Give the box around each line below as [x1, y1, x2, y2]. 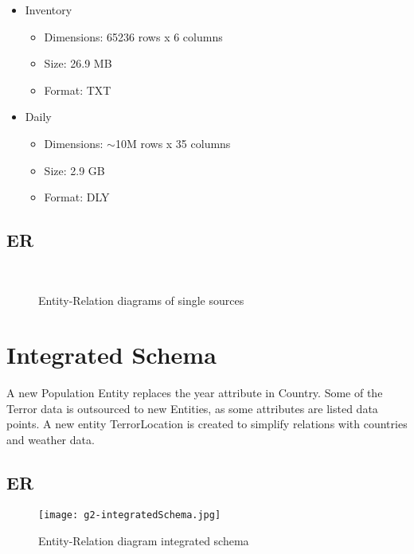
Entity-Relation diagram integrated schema [38, 532, 249, 548]
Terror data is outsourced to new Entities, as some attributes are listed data [6, 400, 378, 416]
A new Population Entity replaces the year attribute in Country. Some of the [6, 384, 383, 401]
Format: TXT [44, 81, 111, 98]
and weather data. [6, 431, 95, 448]
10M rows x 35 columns [115, 135, 231, 151]
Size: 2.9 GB [44, 162, 105, 178]
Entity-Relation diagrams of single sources [38, 291, 244, 308]
